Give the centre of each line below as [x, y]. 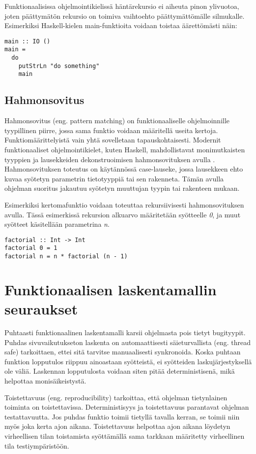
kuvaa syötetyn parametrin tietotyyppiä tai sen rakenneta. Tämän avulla [114, 178]
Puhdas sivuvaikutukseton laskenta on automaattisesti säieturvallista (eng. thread [128, 342]
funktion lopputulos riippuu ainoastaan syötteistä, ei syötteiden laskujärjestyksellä [128, 361]
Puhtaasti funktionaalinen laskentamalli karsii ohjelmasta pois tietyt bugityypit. [125, 332]
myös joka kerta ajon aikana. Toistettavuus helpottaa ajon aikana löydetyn [117, 426]
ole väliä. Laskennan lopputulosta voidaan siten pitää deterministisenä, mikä [120, 371]
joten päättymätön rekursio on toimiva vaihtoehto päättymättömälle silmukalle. [125, 16]
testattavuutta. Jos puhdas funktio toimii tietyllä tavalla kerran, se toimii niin [122, 416]
